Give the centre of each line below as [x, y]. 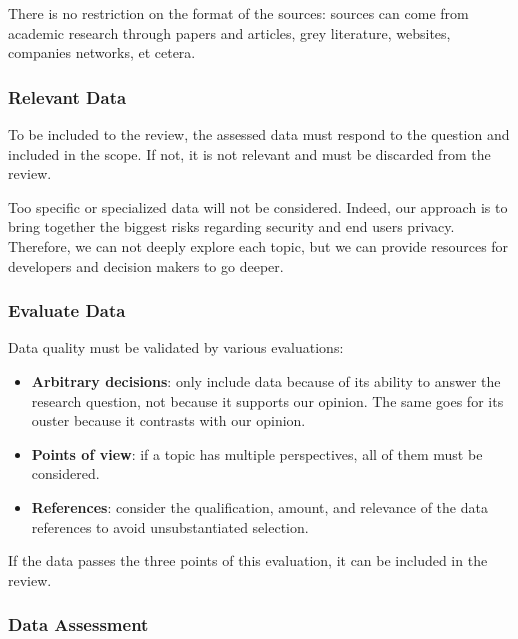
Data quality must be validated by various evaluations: [176, 347]
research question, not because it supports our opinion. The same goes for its [267, 400]
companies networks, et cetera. [102, 52]
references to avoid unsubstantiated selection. [170, 526]
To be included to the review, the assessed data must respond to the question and [259, 134]
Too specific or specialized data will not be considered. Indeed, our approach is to [258, 206]
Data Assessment [78, 624]
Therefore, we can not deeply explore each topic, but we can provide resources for [258, 245]
